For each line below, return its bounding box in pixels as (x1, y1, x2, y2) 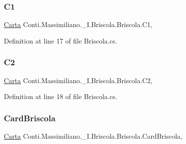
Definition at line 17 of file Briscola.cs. (4, 35, 117, 45)
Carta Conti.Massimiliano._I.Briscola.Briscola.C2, (4, 75, 153, 85)
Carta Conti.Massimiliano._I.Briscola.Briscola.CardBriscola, (4, 131, 183, 141)
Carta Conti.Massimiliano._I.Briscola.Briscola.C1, (4, 19, 153, 29)
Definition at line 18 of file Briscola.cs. (4, 91, 117, 101)
